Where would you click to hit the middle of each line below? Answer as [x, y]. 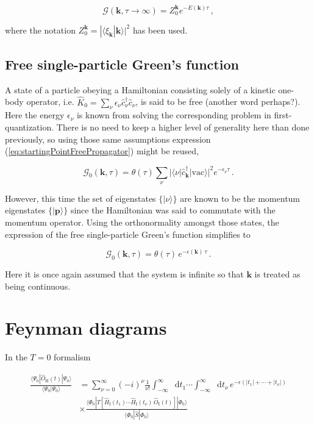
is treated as [277, 274]
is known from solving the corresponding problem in [174, 115]
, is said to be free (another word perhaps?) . [218, 102]
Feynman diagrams [86, 328]
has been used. [160, 30]
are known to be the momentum [240, 198]
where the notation [40, 30]
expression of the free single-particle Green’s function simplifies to [128, 234]
